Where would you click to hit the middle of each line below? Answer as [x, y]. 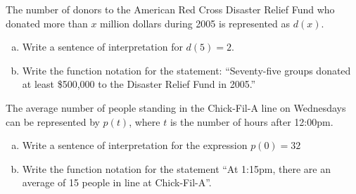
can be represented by [53, 121]
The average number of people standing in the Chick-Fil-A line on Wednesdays [176, 107]
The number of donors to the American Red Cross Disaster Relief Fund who [170, 9]
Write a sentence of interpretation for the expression [135, 145]
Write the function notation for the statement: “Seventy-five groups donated [186, 70]
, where [145, 121]
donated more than [47, 23]
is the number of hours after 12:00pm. [252, 121]
